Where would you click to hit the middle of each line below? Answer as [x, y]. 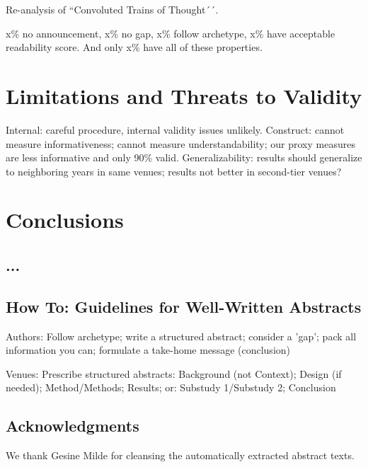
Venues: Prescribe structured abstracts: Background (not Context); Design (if [174, 373]
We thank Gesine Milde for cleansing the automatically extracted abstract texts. [180, 455]
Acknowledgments [73, 426]
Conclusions [65, 220]
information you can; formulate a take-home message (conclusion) [148, 350]
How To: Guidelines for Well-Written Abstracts [184, 306]
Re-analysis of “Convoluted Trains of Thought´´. [112, 9]
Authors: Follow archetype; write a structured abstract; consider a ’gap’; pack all [181, 336]
